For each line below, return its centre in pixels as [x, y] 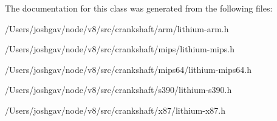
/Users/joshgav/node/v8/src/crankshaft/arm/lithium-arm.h [117, 28]
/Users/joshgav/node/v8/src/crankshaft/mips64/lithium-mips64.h [128, 69]
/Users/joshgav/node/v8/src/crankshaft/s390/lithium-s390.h [118, 90]
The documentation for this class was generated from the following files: [139, 8]
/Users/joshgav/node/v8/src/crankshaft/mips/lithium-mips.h [120, 49]
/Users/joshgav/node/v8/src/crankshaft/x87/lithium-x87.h [115, 110]
